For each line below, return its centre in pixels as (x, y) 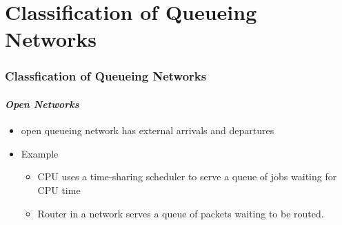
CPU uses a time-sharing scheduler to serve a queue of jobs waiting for (187, 176)
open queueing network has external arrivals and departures (148, 130)
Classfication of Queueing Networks (106, 76)
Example (40, 153)
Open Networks (42, 104)
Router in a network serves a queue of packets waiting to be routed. (181, 213)
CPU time (59, 190)
